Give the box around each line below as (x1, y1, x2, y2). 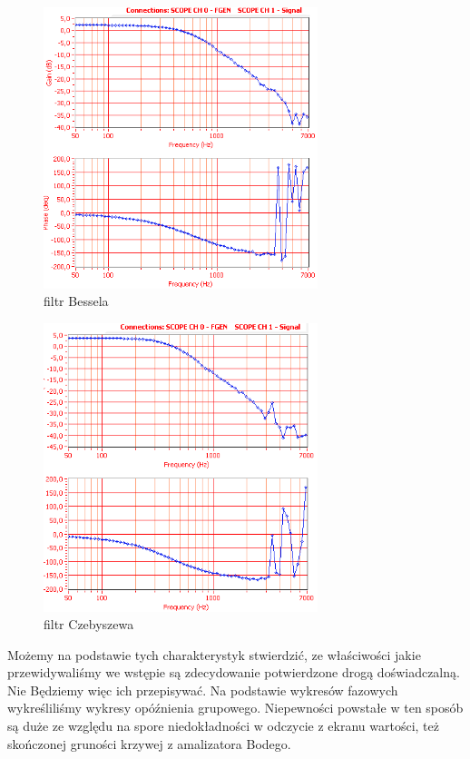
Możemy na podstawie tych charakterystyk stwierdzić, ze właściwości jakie (7, 645, 421, 664)
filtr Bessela (44, 291, 109, 310)
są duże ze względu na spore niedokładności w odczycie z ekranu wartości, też (7, 716, 439, 735)
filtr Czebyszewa (44, 615, 134, 634)
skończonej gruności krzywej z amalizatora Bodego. (7, 734, 291, 753)
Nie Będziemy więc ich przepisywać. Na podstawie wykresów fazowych (7, 680, 398, 699)
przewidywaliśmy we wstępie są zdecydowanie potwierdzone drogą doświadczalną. (7, 663, 460, 682)
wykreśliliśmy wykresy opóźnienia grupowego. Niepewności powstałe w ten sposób (7, 698, 464, 717)
